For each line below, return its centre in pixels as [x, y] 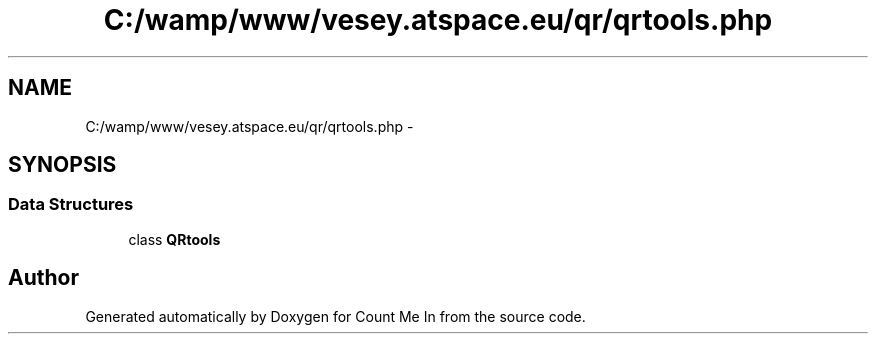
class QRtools [174, 239]
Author [43, 278]
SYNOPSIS [62, 165]
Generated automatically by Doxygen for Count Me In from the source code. [335, 316]
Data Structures [71, 204]
